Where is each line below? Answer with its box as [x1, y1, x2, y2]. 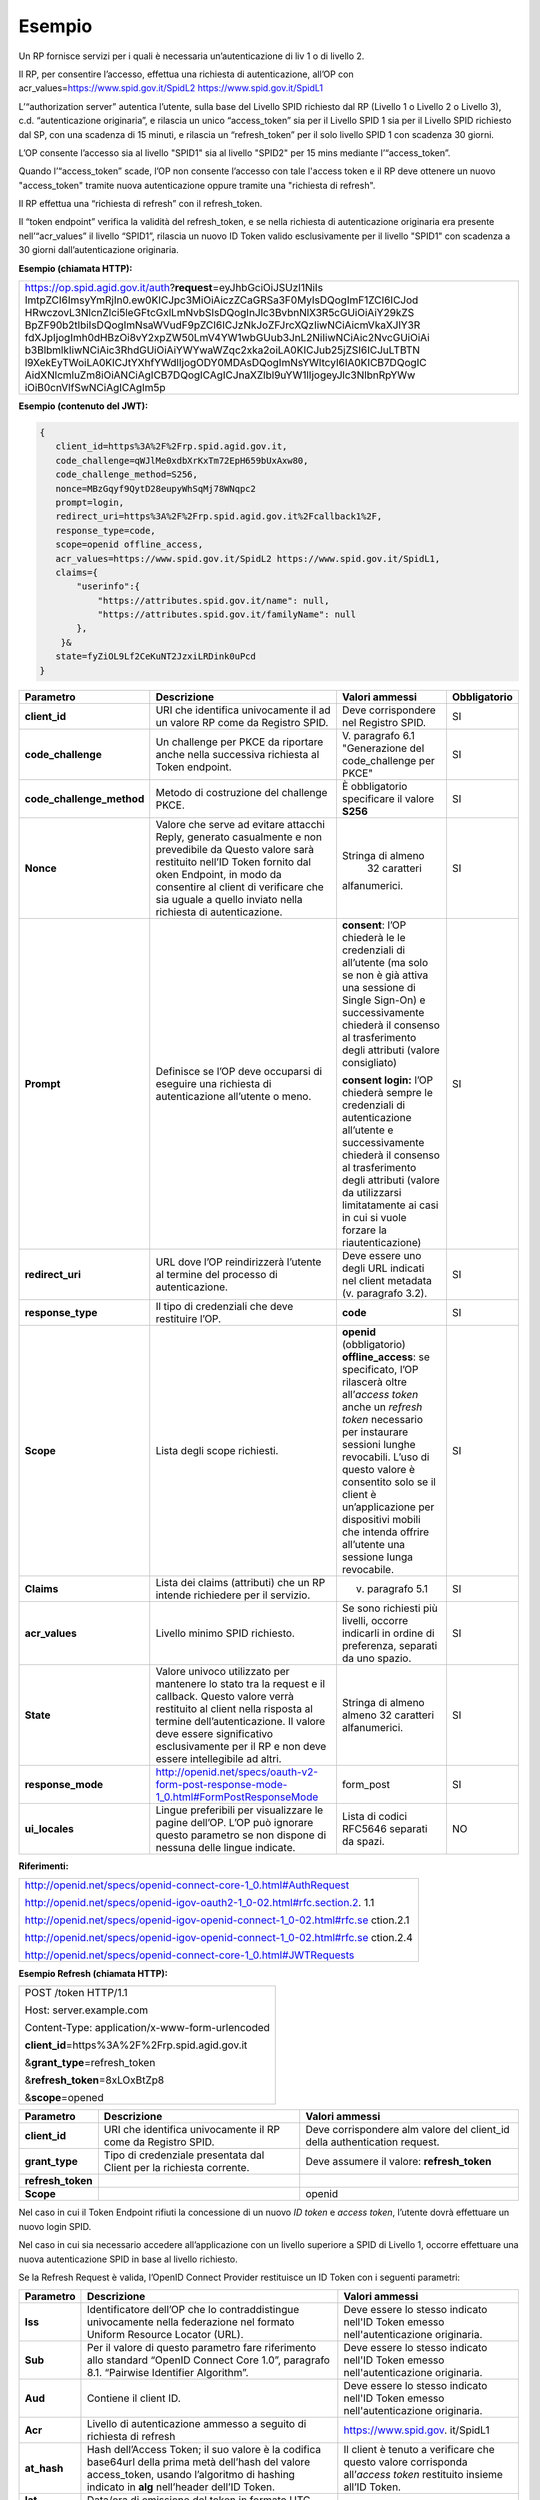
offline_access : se [341, 1350, 430, 1364]
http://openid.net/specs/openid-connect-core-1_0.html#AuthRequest [24, 1878, 350, 1892]
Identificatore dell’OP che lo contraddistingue [86, 2303, 300, 2317]
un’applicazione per [341, 1500, 435, 1514]
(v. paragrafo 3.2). [341, 1286, 428, 1300]
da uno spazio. [341, 1651, 412, 1665]
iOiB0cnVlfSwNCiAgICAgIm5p [24, 381, 166, 395]
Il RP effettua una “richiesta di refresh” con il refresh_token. [18, 198, 263, 210]
